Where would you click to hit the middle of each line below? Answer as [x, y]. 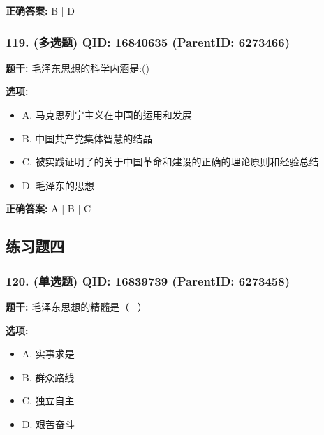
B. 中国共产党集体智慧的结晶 [87, 138]
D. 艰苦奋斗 [49, 423]
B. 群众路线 [48, 377]
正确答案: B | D [40, 10]
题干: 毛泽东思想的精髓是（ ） [76, 306]
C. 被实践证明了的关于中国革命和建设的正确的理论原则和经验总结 [170, 162]
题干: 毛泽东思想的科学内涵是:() [78, 67]
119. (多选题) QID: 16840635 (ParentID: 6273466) [148, 42]
